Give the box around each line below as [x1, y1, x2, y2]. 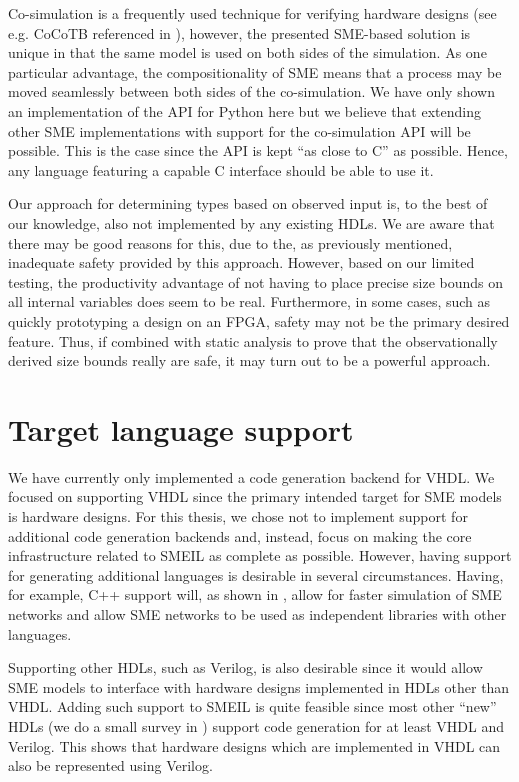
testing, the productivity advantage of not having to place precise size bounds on [8, 271, 504, 292]
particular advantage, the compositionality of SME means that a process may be [8, 61, 502, 82]
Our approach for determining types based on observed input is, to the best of [8, 193, 488, 214]
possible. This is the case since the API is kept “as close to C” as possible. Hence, [8, 140, 508, 161]
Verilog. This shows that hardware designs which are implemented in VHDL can [8, 735, 501, 756]
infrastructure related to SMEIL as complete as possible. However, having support [8, 545, 512, 566]
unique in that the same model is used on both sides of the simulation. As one [8, 42, 487, 63]
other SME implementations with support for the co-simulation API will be [8, 120, 471, 141]
